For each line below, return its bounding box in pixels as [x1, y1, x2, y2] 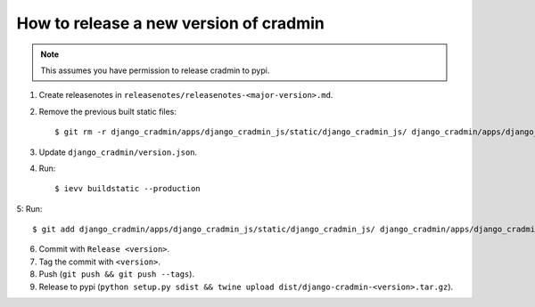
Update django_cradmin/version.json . [38, 147, 198, 158]
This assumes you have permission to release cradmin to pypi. [40, 65, 270, 76]
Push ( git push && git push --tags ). [38, 269, 195, 279]
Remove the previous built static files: [38, 106, 177, 117]
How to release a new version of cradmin [16, 13, 325, 33]
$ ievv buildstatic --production [54, 183, 201, 194]
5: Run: [16, 203, 43, 214]
